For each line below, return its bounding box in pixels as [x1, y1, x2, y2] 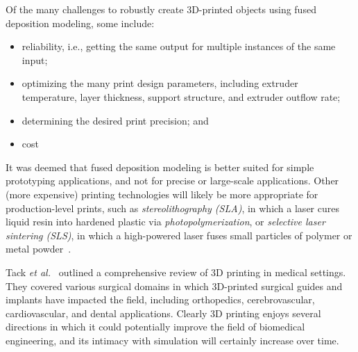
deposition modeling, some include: [6, 15, 155, 30]
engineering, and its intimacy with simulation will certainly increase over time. [6, 333, 339, 347]
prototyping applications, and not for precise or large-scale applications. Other [6, 173, 339, 188]
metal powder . [6, 241, 71, 256]
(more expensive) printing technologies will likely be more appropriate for [6, 186, 318, 201]
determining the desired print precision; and [22, 113, 209, 127]
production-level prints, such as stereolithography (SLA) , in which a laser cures [6, 200, 339, 215]
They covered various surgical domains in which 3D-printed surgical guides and [6, 278, 343, 293]
